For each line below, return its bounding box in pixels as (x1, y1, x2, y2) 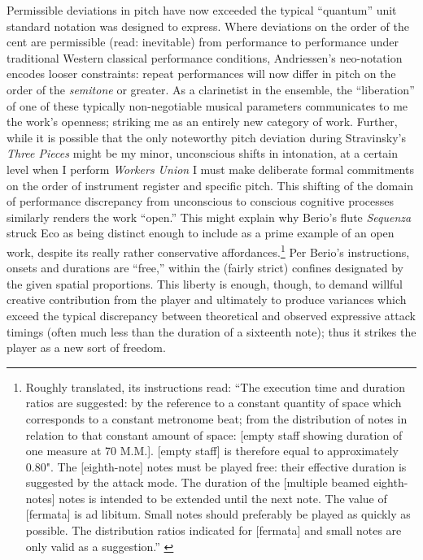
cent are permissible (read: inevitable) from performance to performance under (7, 33, 399, 50)
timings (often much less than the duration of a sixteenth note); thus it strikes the (7, 323, 416, 340)
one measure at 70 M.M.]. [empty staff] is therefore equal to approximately (25, 442, 399, 459)
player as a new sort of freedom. (7, 339, 166, 356)
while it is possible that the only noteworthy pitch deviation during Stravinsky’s (7, 128, 406, 145)
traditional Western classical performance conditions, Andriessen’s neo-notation (7, 49, 403, 66)
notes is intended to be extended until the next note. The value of (59, 489, 387, 506)
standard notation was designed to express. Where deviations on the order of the (7, 17, 409, 34)
